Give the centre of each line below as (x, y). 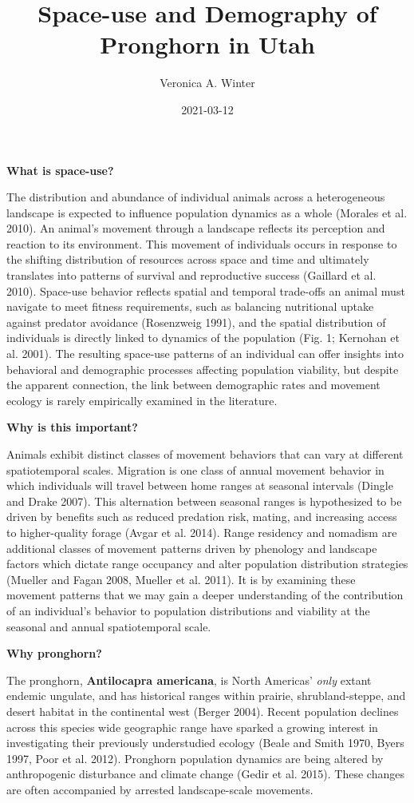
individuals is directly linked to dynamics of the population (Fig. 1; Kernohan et (203, 338)
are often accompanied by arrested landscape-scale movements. (160, 789)
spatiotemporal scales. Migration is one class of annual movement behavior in (195, 469)
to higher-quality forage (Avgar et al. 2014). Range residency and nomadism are (202, 532)
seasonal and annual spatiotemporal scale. (109, 626)
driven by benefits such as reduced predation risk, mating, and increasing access (202, 517)
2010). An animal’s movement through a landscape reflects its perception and (196, 228)
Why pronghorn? (54, 653)
